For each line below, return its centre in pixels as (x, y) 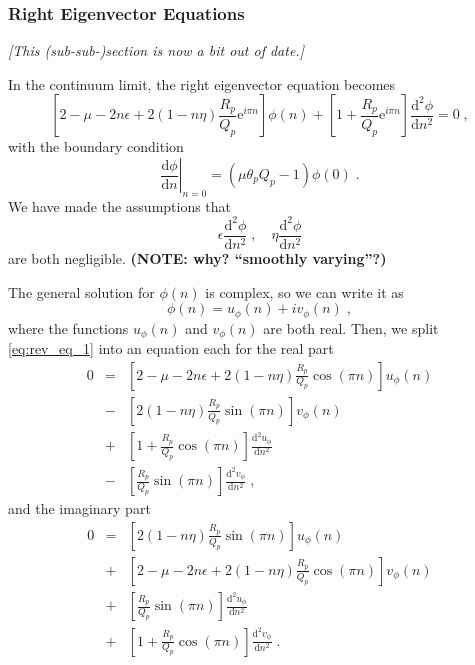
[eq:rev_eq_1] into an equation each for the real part (171, 348)
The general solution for (81, 291)
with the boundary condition (96, 146)
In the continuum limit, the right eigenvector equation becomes (202, 83)
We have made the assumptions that (120, 205)
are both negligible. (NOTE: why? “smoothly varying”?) (197, 257)
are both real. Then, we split (351, 327)
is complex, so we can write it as (304, 291)
